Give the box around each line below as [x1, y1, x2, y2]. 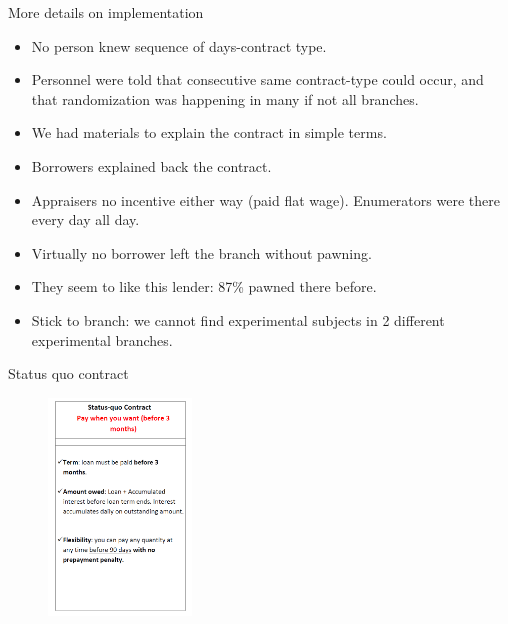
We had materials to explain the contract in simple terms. [31, 122, 387, 143]
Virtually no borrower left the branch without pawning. [31, 242, 372, 263]
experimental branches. [31, 329, 173, 350]
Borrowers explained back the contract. [31, 155, 272, 176]
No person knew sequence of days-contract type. [31, 35, 327, 56]
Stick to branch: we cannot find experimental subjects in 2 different [31, 309, 445, 330]
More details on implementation [8, 2, 204, 22]
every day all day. [31, 209, 140, 230]
